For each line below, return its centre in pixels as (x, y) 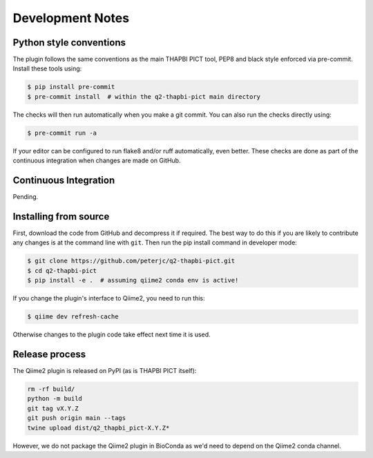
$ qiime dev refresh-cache (73, 317)
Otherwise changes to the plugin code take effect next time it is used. (112, 334)
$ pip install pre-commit (71, 87)
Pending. (26, 197)
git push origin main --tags (77, 418)
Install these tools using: (47, 68)
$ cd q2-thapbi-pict (62, 270)
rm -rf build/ (51, 389)
